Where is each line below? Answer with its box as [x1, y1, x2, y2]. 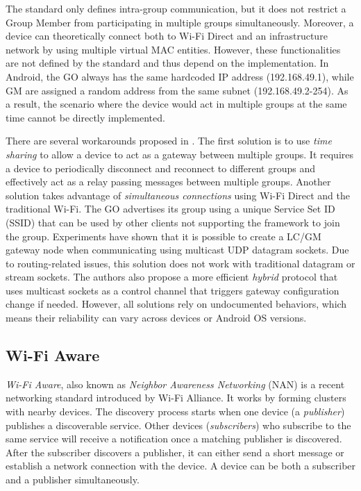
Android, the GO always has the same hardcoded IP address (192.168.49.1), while [6, 69, 354, 83]
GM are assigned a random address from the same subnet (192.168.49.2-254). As [6, 83, 349, 97]
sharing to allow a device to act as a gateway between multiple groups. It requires [6, 147, 354, 161]
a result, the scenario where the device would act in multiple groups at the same [6, 97, 347, 111]
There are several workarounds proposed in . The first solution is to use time [6, 133, 332, 148]
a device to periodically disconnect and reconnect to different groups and [6, 160, 315, 175]
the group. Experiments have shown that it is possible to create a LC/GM [6, 228, 321, 243]
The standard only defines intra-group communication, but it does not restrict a [6, 1, 346, 15]
